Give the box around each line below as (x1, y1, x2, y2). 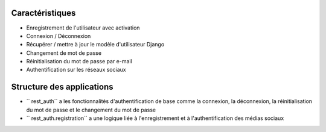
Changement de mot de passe (26, 49, 102, 57)
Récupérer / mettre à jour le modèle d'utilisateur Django (26, 41, 165, 48)
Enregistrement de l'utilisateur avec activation (26, 24, 140, 31)
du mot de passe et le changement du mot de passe (26, 106, 156, 113)
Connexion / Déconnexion (26, 32, 91, 39)
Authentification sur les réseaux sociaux (26, 66, 126, 74)
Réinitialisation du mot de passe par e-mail (26, 58, 132, 65)
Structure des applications (11, 82, 114, 92)
